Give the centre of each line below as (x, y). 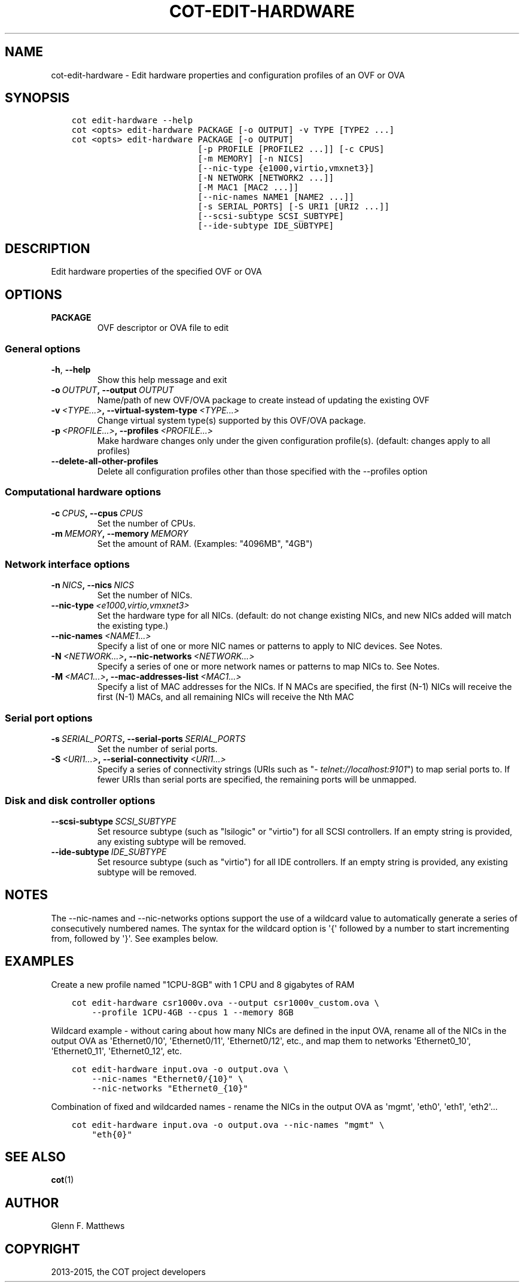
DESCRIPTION (48, 248)
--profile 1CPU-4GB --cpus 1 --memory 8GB (193, 1012)
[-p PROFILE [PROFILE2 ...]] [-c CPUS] (291, 149)
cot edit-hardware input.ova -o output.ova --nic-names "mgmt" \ (228, 1125)
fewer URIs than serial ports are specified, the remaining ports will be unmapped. (257, 780)
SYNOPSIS (37, 98)
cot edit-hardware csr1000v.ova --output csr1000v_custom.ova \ (225, 1002)
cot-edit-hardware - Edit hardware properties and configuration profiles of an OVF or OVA (228, 75)
